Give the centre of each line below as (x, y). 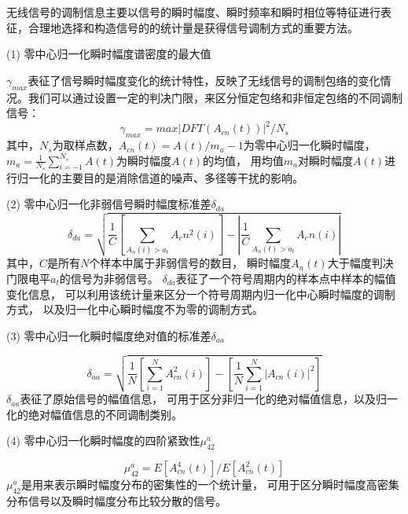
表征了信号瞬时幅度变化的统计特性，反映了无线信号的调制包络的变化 (204, 80)
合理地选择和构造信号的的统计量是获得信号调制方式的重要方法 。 (193, 27)
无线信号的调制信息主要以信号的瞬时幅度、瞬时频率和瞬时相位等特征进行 (193, 12)
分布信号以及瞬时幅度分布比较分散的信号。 (116, 500)
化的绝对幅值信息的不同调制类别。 (94, 414)
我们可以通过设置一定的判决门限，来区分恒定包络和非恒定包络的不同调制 (215, 97)
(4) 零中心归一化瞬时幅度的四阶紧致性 (103, 441)
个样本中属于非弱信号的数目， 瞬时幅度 (190, 263)
